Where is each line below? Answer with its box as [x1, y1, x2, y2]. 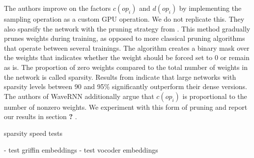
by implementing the [179, 3, 242, 13]
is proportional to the [182, 91, 247, 101]
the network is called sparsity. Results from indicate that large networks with [4, 71, 236, 82]
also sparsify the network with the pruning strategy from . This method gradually [4, 23, 251, 33]
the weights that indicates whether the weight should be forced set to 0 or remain [4, 52, 250, 63]
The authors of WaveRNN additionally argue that [4, 91, 154, 101]
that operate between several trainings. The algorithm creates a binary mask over [4, 42, 250, 53]
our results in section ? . [4, 111, 77, 122]
